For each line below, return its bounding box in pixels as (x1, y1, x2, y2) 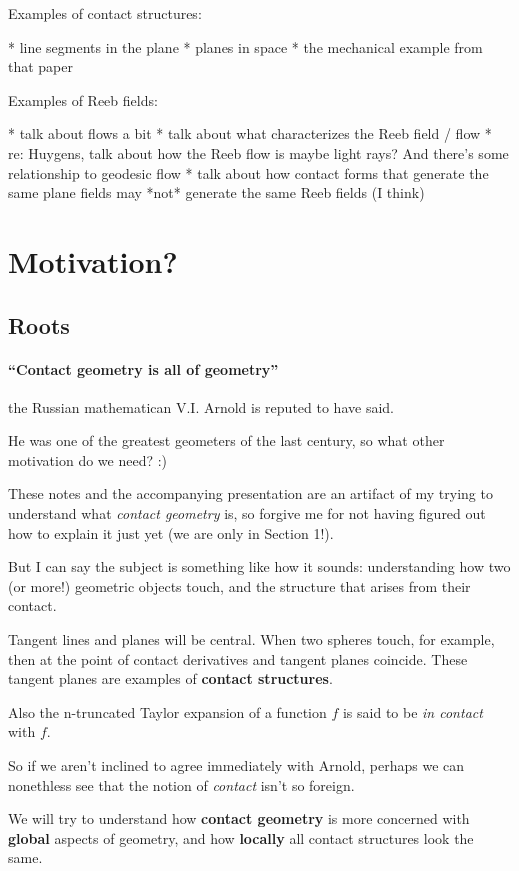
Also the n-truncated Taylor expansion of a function (8, 701, 327, 722)
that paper (8, 56, 74, 77)
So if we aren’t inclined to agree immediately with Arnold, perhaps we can (8, 755, 465, 776)
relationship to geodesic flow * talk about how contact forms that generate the (8, 162, 489, 183)
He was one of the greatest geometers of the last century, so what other (8, 430, 445, 451)
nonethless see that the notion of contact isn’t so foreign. (8, 774, 355, 795)
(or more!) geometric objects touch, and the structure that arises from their (8, 575, 471, 596)
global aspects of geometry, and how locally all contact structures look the (8, 827, 474, 848)
